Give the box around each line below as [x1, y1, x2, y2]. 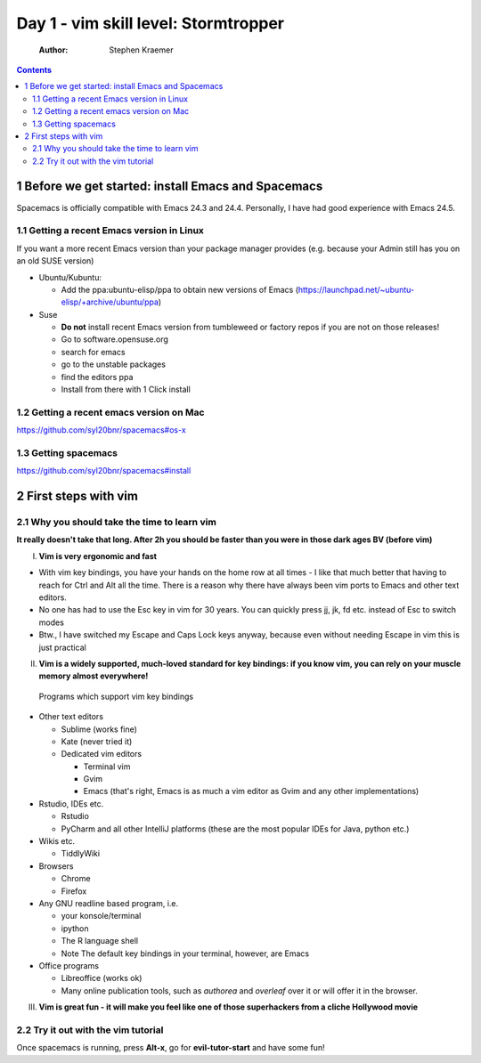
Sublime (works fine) [61, 724, 138, 734]
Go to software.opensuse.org [61, 334, 169, 345]
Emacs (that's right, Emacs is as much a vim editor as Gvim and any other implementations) [83, 786, 420, 797]
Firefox [61, 886, 87, 897]
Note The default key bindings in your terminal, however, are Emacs [61, 948, 310, 959]
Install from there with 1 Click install [61, 384, 191, 395]
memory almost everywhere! [38, 670, 149, 681]
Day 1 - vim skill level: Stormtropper [16, 13, 285, 33]
